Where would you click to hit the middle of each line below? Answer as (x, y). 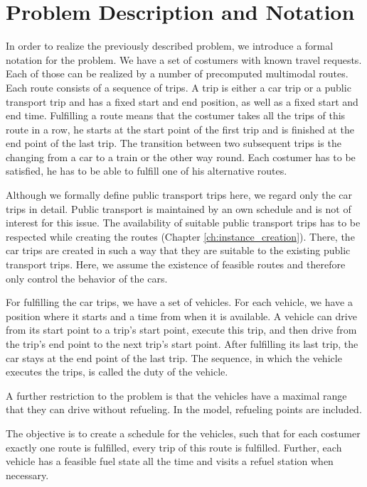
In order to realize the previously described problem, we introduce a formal (170, 46)
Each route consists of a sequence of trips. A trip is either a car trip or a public (179, 87)
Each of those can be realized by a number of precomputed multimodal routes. (177, 73)
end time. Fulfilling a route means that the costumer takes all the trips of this (176, 115)
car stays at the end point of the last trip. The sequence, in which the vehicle (174, 357)
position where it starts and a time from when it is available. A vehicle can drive (181, 316)
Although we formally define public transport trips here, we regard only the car (179, 195)
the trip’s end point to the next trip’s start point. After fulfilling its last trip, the (182, 344)
